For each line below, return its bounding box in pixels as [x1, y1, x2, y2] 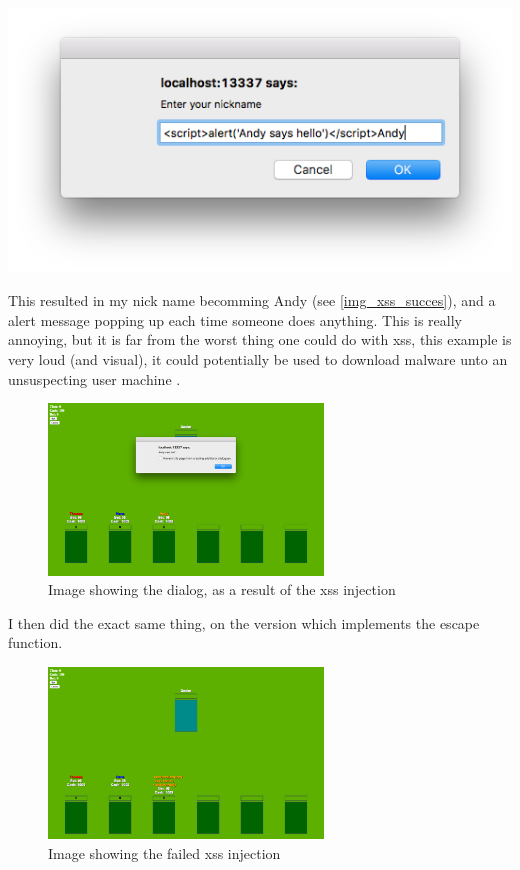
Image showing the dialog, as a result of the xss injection [48, 579, 396, 600]
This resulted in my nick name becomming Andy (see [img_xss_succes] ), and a [8, 290, 496, 311]
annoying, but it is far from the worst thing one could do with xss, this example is [8, 329, 512, 350]
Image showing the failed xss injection [48, 842, 281, 863]
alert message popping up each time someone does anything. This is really [8, 309, 462, 330]
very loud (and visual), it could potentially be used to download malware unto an [8, 349, 508, 370]
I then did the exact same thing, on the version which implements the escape [8, 612, 480, 633]
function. [8, 632, 63, 653]
